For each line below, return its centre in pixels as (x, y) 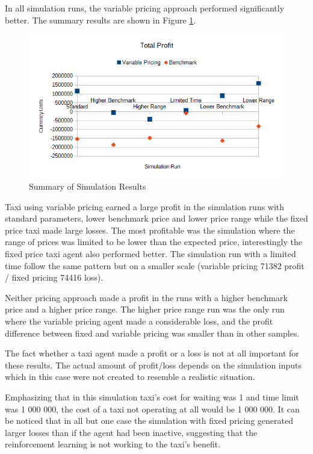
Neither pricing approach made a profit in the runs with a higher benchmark (146, 297)
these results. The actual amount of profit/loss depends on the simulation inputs (153, 365)
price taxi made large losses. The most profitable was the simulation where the (150, 230)
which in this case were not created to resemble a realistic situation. (130, 377)
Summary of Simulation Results (88, 186)
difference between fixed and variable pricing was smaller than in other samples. (152, 333)
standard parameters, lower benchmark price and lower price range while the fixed (156, 218)
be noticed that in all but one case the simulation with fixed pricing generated (149, 421)
